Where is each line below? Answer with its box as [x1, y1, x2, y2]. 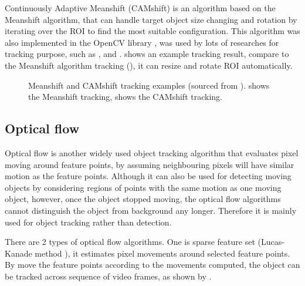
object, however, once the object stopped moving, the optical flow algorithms [5, 193, 281, 205]
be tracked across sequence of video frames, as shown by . [5, 270, 212, 282]
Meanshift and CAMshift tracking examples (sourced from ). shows [28, 79, 270, 91]
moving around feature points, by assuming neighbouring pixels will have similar [5, 158, 294, 170]
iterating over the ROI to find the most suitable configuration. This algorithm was [5, 25, 300, 37]
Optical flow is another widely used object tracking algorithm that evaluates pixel [5, 146, 299, 159]
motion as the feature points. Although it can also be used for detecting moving [5, 170, 292, 182]
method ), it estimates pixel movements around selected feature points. [35, 247, 290, 259]
